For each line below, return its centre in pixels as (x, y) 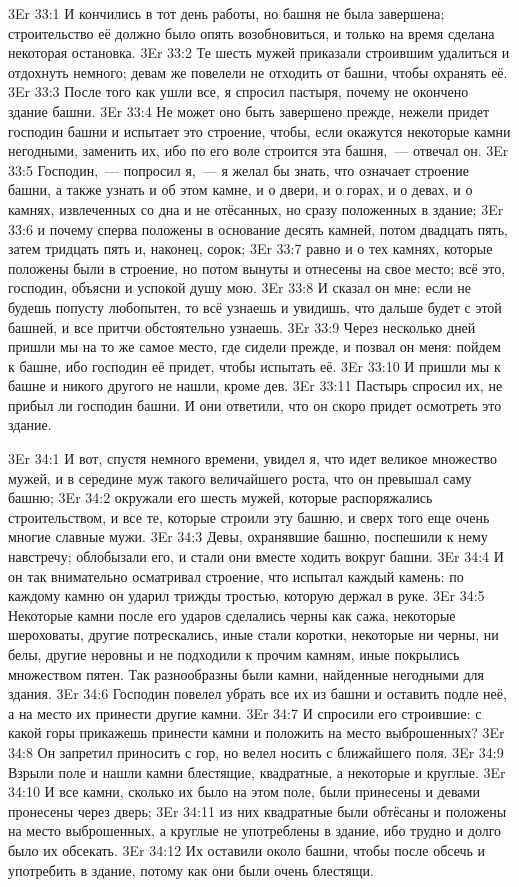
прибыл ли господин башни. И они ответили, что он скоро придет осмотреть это (255, 404)
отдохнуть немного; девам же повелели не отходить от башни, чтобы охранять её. (258, 71)
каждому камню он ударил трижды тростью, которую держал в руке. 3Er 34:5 (246, 595)
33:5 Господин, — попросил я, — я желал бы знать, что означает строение (238, 169)
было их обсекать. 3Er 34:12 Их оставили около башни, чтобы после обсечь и (247, 849)
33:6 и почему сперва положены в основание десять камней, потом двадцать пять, (258, 228)
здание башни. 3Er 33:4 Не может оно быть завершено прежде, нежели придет (249, 110)
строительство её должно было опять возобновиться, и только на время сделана (251, 32)
